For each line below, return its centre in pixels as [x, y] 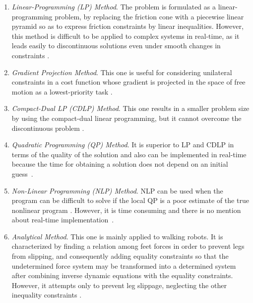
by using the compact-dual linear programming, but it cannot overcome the [126, 118]
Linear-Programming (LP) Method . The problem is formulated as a [114, 6]
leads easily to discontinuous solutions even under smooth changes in [116, 46]
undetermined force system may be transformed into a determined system [124, 265]
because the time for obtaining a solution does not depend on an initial [120, 164]
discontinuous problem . [48, 128]
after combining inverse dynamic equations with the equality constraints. [122, 275]
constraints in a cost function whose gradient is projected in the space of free [128, 82]
